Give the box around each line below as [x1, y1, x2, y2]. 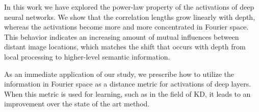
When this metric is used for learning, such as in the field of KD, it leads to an [4, 88, 251, 99]
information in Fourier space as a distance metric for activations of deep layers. [4, 78, 251, 89]
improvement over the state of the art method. [4, 98, 150, 109]
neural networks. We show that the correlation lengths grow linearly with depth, [4, 11, 255, 22]
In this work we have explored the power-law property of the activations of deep [4, 2, 254, 12]
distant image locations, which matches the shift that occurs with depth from [4, 41, 246, 52]
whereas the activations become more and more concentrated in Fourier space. [4, 21, 249, 32]
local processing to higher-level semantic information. [4, 51, 170, 62]
